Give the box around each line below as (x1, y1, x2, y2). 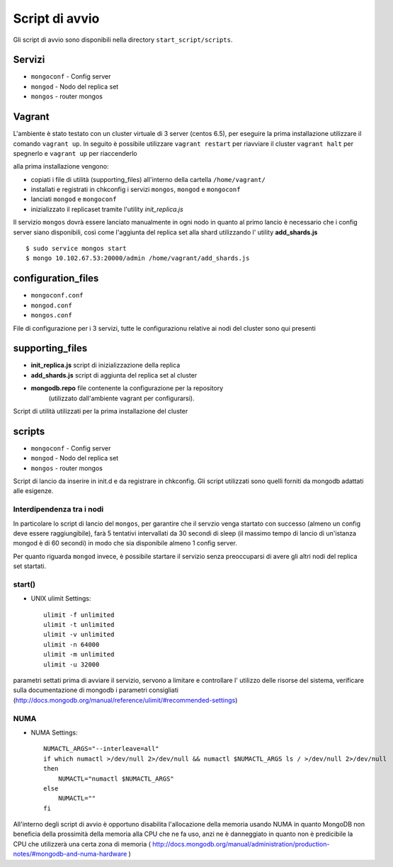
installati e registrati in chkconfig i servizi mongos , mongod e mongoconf (30, 185, 241, 194)
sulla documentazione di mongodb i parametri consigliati (13, 686, 178, 694)
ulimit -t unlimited (43, 620, 115, 629)
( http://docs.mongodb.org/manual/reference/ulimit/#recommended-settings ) (13, 696, 238, 704)
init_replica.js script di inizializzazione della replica (30, 361, 181, 370)
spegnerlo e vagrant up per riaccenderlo (13, 149, 137, 157)
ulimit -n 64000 (43, 640, 100, 648)
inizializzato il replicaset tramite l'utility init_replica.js (30, 205, 183, 213)
